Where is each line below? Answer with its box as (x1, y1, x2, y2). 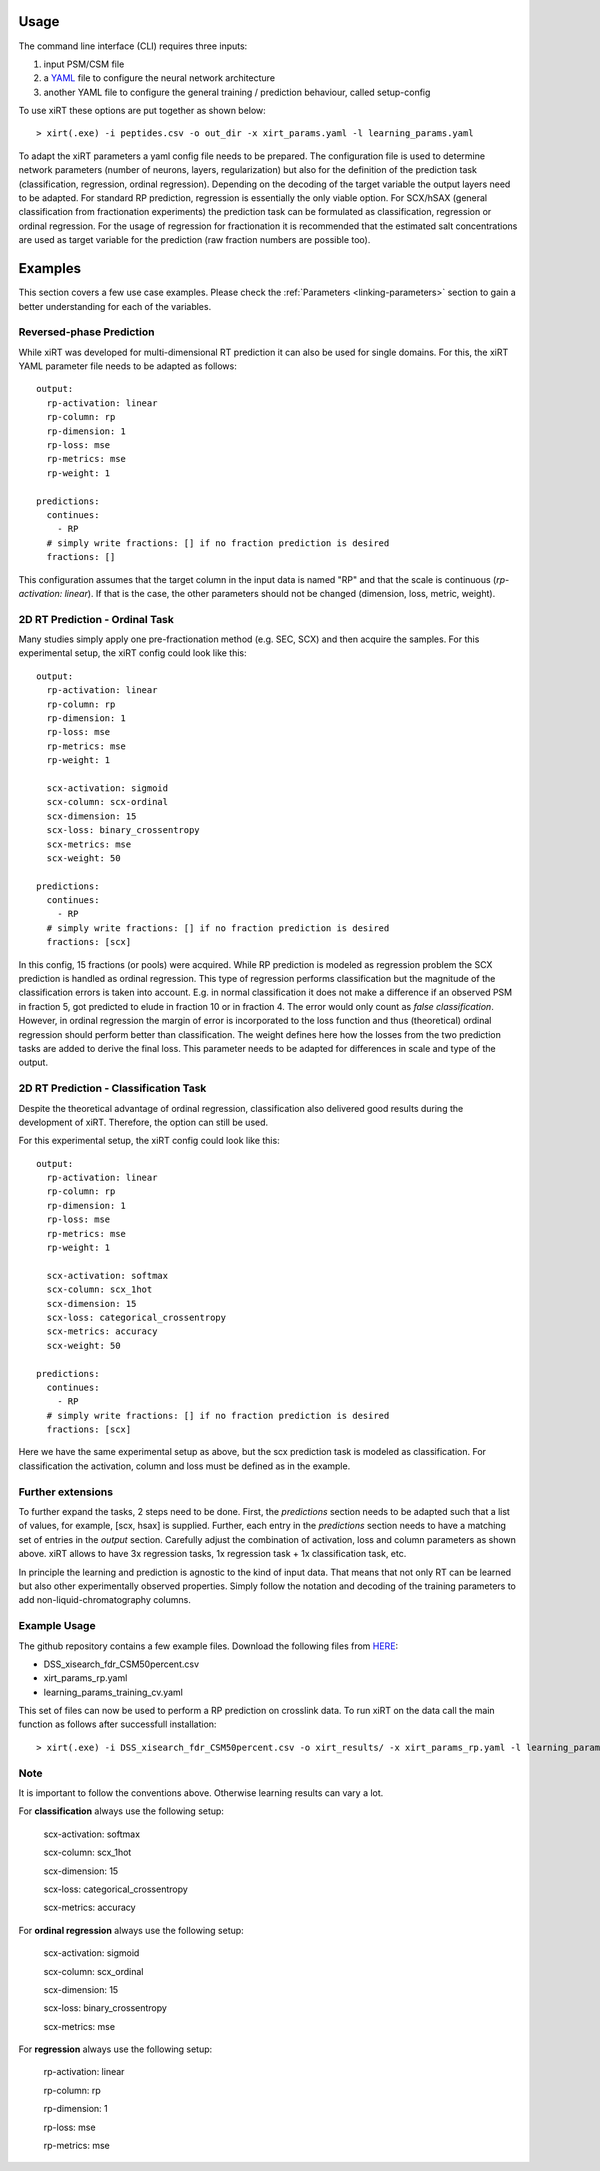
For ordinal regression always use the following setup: (18, 1924, 244, 1936)
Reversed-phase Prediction (18, 325, 155, 339)
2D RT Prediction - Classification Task (18, 1081, 207, 1095)
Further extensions (18, 1485, 114, 1499)
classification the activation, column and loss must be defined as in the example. (18, 1460, 351, 1472)
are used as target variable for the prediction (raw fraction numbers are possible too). (18, 234, 371, 246)
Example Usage (18, 1619, 96, 1633)
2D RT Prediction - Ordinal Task (18, 612, 175, 626)
